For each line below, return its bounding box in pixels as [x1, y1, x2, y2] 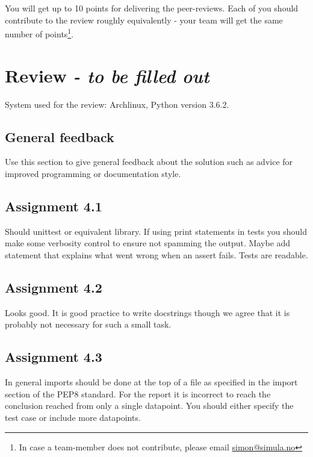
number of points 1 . [5, 26, 74, 40]
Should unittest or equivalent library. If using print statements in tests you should [5, 225, 308, 237]
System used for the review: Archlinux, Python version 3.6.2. [5, 98, 229, 110]
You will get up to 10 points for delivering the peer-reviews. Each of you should [5, 2, 299, 14]
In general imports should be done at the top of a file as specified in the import [5, 376, 298, 388]
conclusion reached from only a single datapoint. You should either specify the [5, 399, 294, 412]
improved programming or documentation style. [5, 167, 181, 179]
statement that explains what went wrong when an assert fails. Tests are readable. [5, 248, 308, 261]
